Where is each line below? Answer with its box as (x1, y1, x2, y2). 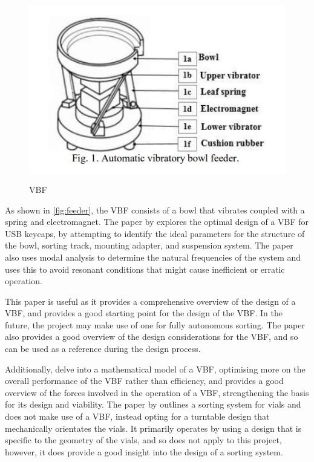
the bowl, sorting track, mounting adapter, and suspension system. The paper (5, 239, 293, 252)
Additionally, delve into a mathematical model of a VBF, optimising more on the (5, 362, 306, 375)
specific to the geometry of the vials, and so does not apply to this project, (5, 434, 282, 446)
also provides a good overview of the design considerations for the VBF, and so (5, 330, 298, 343)
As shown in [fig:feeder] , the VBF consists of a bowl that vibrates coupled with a (5, 203, 305, 216)
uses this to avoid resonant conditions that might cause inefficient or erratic (5, 262, 285, 275)
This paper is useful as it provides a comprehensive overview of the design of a (5, 294, 296, 307)
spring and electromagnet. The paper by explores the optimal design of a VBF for (5, 215, 309, 228)
